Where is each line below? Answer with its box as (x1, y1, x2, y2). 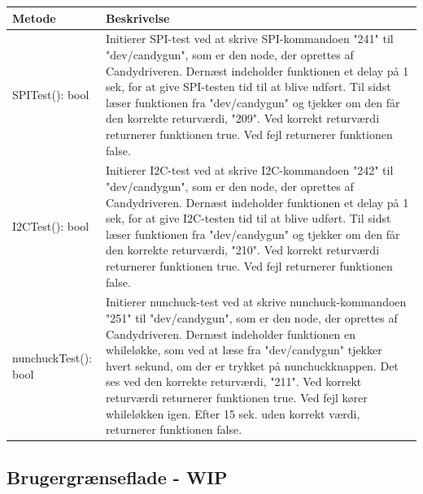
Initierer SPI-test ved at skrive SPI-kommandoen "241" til (106, 30, 394, 47)
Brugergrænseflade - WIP (7, 464, 228, 489)
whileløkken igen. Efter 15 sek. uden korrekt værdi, (106, 405, 360, 422)
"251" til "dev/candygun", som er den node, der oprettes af (106, 309, 398, 326)
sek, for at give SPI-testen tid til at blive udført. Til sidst (106, 78, 391, 95)
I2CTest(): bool (12, 217, 89, 234)
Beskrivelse (106, 9, 170, 26)
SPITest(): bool (12, 85, 89, 102)
